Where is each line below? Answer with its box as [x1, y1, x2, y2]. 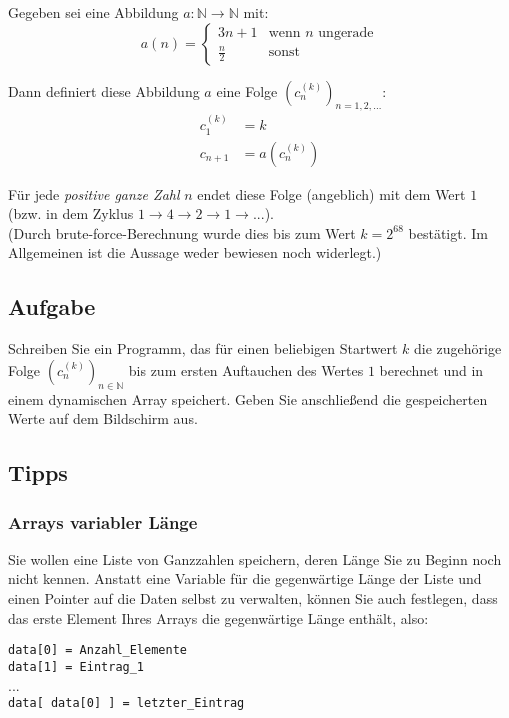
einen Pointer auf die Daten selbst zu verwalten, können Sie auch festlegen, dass [8, 588, 498, 609]
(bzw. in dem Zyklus [8, 203, 134, 224]
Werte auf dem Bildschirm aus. [8, 408, 198, 429]
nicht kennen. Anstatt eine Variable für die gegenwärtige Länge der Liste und [8, 568, 482, 589]
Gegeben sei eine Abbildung [8, 2, 179, 22]
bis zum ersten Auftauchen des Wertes [128, 359, 364, 380]
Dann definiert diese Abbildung [8, 80, 200, 101]
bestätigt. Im [408, 222, 488, 243]
